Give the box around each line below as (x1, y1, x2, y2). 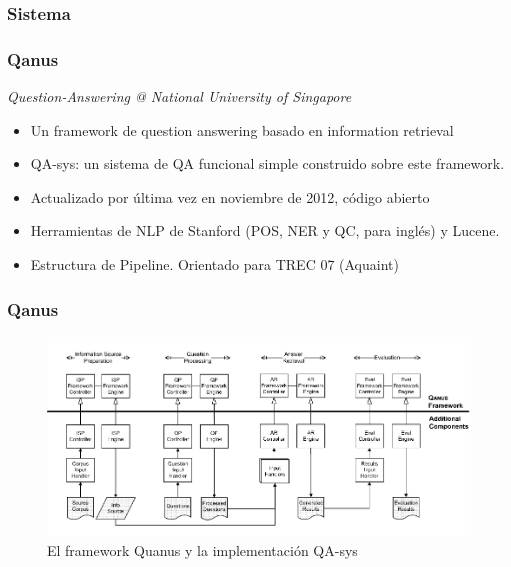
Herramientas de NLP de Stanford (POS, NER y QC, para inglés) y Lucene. (30, 220, 500, 241)
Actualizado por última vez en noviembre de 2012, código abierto (30, 186, 430, 207)
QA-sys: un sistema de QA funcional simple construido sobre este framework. (30, 153, 505, 174)
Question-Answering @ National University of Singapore (7, 86, 352, 107)
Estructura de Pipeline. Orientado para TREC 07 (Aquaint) (30, 254, 399, 275)
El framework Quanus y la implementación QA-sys (47, 540, 358, 561)
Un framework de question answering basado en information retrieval (30, 119, 454, 140)
